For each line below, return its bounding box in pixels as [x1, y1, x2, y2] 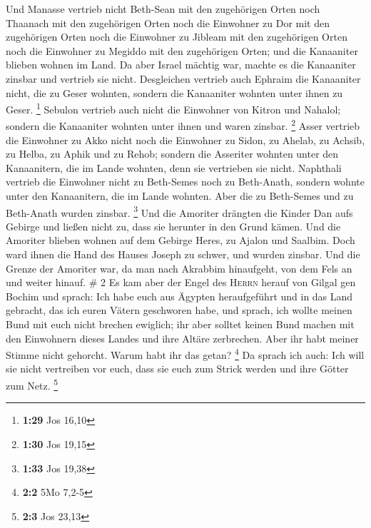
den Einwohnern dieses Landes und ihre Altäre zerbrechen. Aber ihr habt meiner [6, 330, 359, 345]
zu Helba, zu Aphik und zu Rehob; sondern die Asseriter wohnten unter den [6, 146, 339, 161]
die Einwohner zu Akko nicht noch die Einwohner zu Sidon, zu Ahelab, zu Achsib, [6, 132, 365, 147]
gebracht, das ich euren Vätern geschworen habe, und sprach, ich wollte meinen [6, 303, 352, 318]
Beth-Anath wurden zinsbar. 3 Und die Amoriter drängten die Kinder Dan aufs [6, 203, 353, 220]
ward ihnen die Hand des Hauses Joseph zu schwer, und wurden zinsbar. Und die [6, 247, 360, 262]
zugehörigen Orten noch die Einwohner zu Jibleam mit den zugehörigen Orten [6, 29, 347, 44]
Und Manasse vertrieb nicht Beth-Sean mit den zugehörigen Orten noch [6, 1, 320, 16]
